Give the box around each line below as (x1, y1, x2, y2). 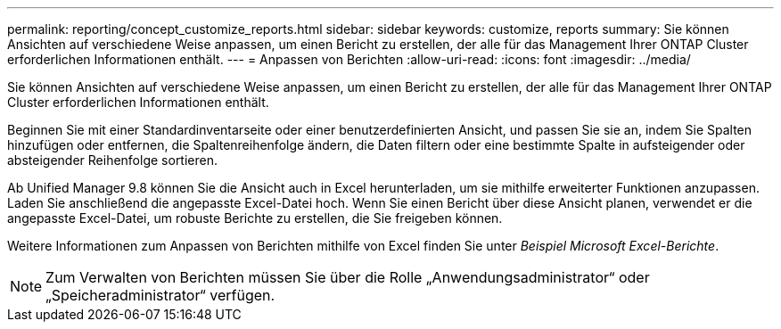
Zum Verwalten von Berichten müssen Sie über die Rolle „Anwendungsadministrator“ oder (45, 268, 650, 286)
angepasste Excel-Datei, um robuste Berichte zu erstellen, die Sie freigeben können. (7, 210, 503, 226)
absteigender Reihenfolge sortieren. (7, 152, 218, 168)
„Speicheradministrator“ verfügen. (45, 286, 275, 304)
